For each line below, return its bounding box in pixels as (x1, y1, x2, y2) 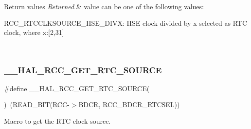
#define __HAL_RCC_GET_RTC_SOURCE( (4, 83, 150, 93)
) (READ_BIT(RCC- (4, 99, 70, 110)
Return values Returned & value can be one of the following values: (4, 1, 204, 11)
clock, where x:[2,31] (4, 27, 64, 37)
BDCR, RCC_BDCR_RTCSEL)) (78, 99, 180, 110)
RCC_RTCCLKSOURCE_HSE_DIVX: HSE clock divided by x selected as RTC (4, 17, 248, 28)
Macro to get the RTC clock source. (4, 115, 111, 126)
